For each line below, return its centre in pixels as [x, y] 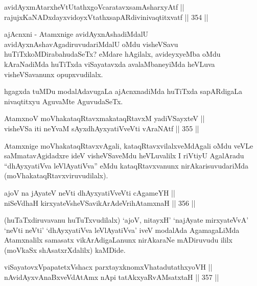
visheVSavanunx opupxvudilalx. [54, 74]
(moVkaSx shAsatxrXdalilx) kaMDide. [65, 249]
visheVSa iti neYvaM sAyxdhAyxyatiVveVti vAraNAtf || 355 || [102, 128]
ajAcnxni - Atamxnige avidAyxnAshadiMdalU [76, 34]
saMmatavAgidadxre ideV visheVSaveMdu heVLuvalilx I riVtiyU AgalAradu [124, 156]
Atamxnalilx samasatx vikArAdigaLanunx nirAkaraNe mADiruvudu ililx [118, 240]
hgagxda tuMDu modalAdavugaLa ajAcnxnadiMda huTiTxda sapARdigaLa [123, 91]
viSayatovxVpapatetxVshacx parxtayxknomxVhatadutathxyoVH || [108, 267]
